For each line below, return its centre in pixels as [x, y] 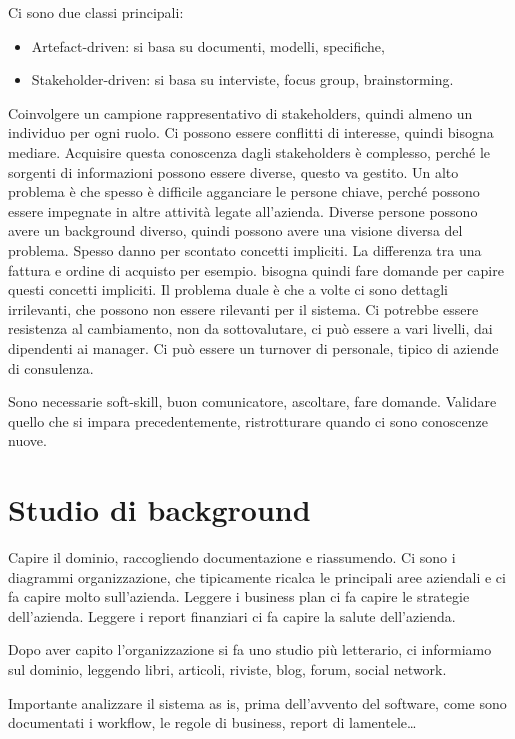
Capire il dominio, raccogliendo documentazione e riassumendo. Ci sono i [232, 557]
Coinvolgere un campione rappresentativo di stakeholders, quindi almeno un [240, 112]
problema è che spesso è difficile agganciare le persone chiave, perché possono [244, 191]
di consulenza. [51, 367]
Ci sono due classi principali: [96, 12]
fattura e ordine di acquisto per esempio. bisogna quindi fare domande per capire [256, 269]
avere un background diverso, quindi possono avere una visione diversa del [235, 230]
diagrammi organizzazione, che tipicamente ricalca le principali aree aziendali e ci [257, 576]
